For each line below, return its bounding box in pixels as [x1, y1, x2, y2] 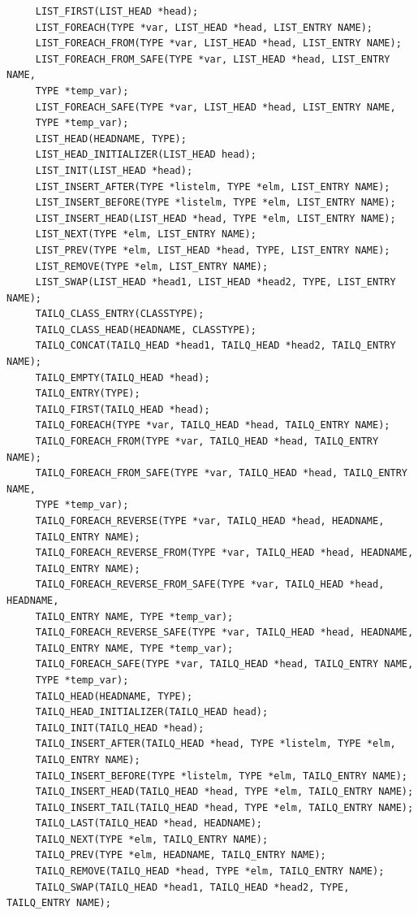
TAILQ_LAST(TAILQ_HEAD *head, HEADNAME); [35, 817, 262, 830]
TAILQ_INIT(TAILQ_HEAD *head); [35, 722, 205, 734]
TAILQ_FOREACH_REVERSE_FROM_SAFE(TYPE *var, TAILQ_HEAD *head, [35, 579, 385, 591]
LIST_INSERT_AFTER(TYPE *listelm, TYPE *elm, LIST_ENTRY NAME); [35, 180, 390, 193]
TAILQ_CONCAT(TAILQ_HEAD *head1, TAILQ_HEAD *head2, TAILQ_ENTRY [35, 340, 396, 352]
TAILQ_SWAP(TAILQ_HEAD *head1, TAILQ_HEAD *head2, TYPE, [35, 881, 350, 893]
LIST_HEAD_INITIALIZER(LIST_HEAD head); [35, 149, 256, 161]
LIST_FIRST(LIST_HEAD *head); [35, 6, 199, 17]
